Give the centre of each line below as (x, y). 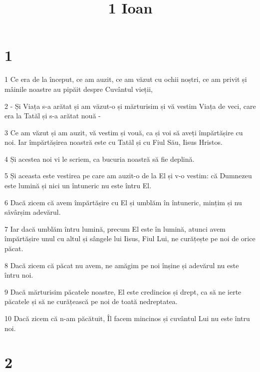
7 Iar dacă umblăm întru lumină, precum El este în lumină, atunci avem (115, 228)
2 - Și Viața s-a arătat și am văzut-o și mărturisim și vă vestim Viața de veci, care (130, 106)
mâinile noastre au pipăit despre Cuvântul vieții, (79, 89)
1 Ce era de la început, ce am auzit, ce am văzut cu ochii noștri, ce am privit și (126, 79)
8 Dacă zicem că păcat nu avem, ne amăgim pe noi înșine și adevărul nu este (122, 265)
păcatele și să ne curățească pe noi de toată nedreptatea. (91, 301)
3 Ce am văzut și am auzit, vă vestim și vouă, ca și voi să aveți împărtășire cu (124, 132)
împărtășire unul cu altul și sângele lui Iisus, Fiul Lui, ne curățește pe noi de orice (130, 238)
